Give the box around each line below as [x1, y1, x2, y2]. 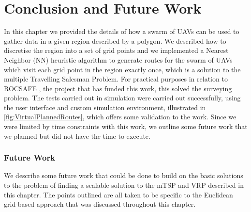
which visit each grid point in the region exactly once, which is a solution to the [4, 64, 241, 74]
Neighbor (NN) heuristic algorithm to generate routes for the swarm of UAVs [4, 54, 233, 65]
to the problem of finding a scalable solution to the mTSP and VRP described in [4, 180, 244, 190]
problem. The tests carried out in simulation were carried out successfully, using [4, 93, 241, 103]
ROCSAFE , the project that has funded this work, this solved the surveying [4, 83, 232, 93]
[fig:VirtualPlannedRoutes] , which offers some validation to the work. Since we [4, 112, 236, 122]
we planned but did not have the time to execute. [4, 130, 150, 141]
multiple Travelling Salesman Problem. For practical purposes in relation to [4, 74, 228, 84]
